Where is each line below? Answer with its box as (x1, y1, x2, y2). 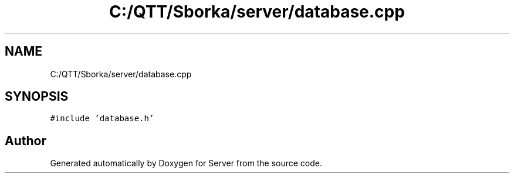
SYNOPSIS (5, 89, 69, 104)
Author (5, 133, 46, 148)
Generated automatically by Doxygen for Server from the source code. (50, 158, 322, 169)
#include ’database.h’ (50, 114, 154, 124)
